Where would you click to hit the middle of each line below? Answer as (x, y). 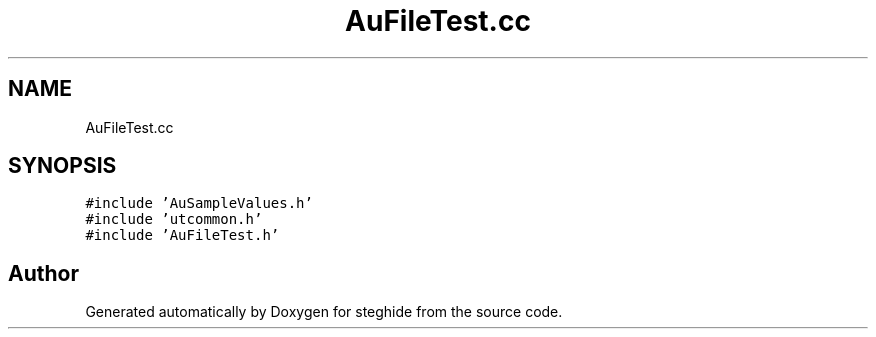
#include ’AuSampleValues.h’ (199, 203)
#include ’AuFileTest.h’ (182, 235)
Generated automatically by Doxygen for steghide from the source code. (324, 312)
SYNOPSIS (62, 166)
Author (43, 273)
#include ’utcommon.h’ (174, 219)
